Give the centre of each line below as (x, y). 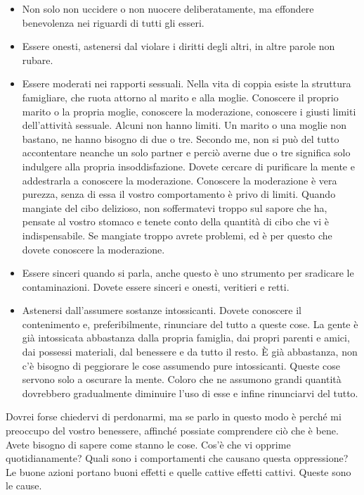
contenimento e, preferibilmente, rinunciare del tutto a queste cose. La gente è (190, 324)
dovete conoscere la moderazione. (93, 249)
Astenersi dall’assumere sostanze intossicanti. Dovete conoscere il (162, 310)
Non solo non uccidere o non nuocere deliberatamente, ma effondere (168, 8)
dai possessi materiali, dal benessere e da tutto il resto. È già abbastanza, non (190, 352)
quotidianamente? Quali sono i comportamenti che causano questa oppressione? (177, 458)
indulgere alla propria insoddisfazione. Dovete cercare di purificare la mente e (188, 166)
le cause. (24, 485)
